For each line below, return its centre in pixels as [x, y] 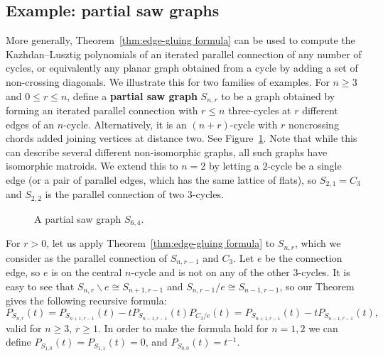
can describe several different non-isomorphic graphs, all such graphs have [167, 152]
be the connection [304, 257]
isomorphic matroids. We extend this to [92, 166]
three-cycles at [260, 110]
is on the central [87, 272]
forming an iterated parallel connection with [102, 110]
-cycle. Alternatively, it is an [125, 124]
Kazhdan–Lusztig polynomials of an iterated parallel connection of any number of [184, 54]
